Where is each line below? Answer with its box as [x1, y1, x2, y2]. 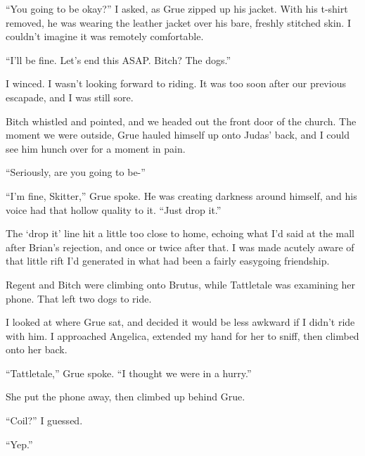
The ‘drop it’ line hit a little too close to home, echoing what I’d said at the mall [6, 226, 355, 241]
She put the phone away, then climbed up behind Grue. [6, 389, 245, 404]
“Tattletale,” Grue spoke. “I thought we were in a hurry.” [6, 365, 252, 380]
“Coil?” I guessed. [6, 413, 83, 428]
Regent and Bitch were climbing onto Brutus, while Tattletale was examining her [6, 277, 356, 291]
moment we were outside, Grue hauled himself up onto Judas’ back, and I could [6, 127, 350, 142]
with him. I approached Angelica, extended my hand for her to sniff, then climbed [6, 328, 359, 343]
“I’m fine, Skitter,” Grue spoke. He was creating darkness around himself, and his [6, 188, 357, 203]
